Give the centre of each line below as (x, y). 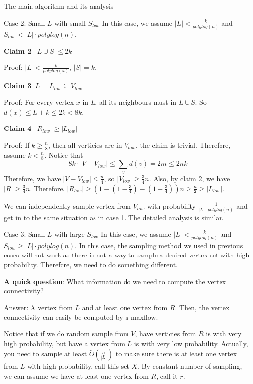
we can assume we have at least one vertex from (76, 375)
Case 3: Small (25, 234)
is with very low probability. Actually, (191, 343)
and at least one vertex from (125, 307)
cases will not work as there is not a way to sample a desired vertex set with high (127, 255)
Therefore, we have (32, 178)
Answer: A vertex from (38, 307)
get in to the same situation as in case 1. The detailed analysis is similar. (114, 217)
